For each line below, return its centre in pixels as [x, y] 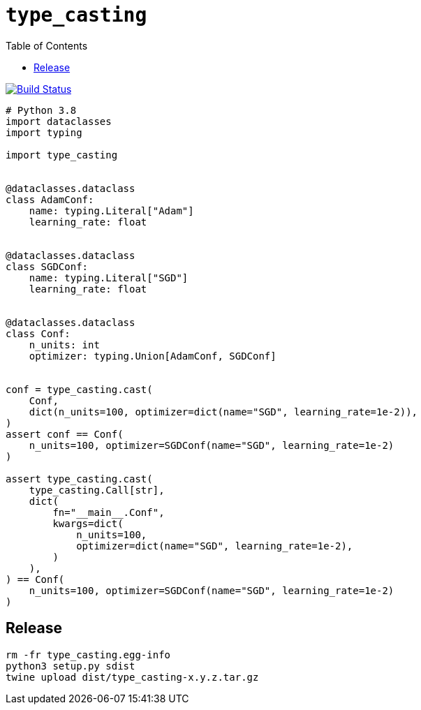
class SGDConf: [47, 266]
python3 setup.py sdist [71, 666]
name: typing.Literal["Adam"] [111, 210]
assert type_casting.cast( [79, 479]
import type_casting [62, 155]
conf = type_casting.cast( [79, 389]
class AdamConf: [50, 199]
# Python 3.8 [41, 110]
